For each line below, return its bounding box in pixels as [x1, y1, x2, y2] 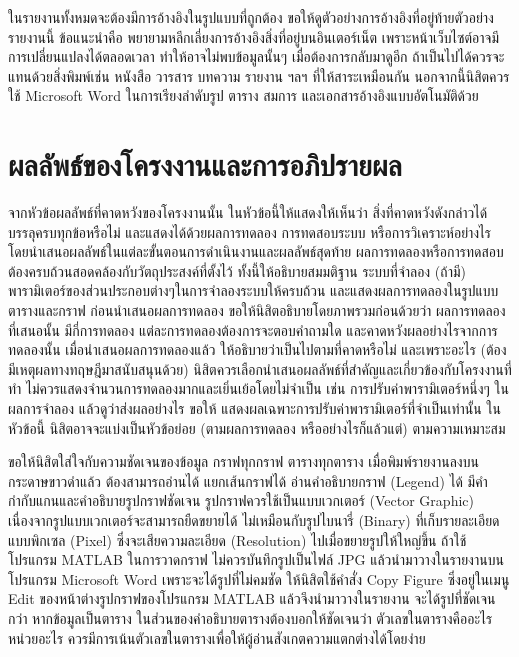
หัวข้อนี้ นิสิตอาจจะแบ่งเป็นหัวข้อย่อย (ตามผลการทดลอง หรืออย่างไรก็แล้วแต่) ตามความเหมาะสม [8, 417, 506, 438]
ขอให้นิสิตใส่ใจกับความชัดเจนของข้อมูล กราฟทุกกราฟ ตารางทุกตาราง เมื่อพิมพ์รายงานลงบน [8, 451, 479, 472]
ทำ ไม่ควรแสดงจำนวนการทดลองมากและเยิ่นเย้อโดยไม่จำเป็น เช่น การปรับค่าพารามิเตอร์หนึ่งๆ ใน [8, 378, 509, 399]
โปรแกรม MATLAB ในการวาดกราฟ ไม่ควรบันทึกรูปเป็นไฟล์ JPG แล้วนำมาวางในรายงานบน [8, 549, 504, 570]
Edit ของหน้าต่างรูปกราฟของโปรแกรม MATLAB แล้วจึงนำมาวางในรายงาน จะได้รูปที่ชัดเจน [8, 588, 496, 609]
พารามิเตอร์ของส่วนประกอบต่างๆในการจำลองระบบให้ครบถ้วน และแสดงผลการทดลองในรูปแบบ [8, 280, 499, 301]
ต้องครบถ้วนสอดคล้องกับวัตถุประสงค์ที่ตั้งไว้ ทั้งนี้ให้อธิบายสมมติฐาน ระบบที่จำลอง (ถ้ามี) [8, 260, 466, 281]
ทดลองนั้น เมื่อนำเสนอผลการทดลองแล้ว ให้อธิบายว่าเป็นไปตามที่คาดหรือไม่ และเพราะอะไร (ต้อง [8, 339, 507, 360]
